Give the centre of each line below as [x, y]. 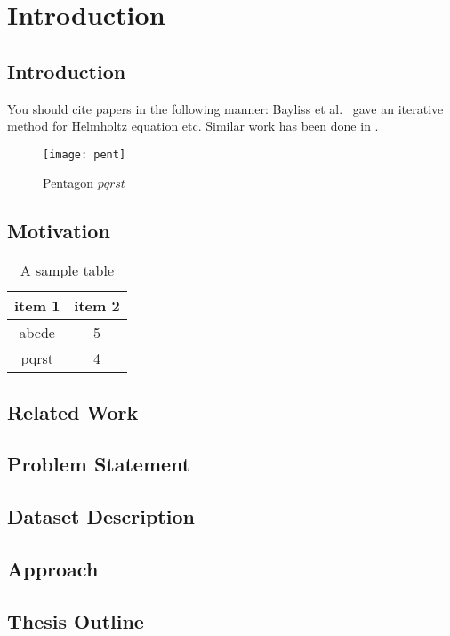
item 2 [97, 306]
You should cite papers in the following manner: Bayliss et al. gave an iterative [225, 108]
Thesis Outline [76, 620]
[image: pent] [84, 154]
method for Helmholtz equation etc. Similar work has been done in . [193, 126]
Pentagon [68, 183]
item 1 [37, 306]
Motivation [59, 231]
